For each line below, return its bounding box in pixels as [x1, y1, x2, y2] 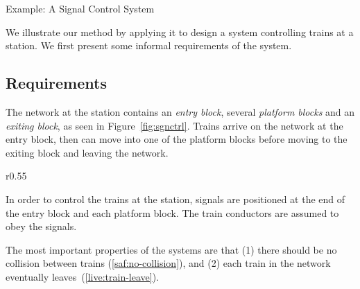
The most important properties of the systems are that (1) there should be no [6, 242, 337, 256]
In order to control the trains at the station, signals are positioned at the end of [6, 191, 345, 206]
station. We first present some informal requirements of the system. [6, 38, 292, 53]
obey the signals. [6, 219, 77, 234]
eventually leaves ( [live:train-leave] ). [6, 269, 160, 283]
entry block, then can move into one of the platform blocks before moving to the [6, 132, 348, 146]
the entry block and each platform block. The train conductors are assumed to [6, 205, 339, 220]
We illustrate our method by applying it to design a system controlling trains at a [6, 24, 354, 39]
